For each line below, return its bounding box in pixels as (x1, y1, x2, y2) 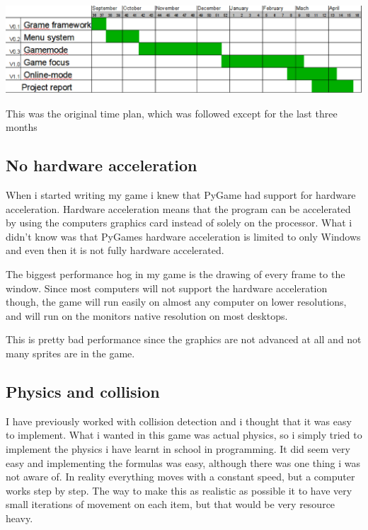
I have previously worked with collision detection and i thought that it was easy (6, 413, 352, 428)
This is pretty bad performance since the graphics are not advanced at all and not (6, 332, 362, 347)
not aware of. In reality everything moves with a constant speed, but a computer (6, 469, 355, 484)
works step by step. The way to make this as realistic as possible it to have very (6, 483, 352, 497)
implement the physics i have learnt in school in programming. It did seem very (6, 441, 350, 456)
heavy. (6, 510, 33, 525)
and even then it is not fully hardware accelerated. (6, 243, 224, 258)
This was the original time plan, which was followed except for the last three (6, 105, 338, 120)
